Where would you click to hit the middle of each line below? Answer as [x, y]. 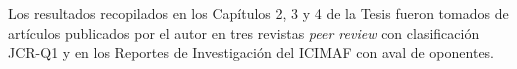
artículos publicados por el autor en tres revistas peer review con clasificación [244, 32]
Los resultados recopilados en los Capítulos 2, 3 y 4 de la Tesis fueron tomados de [258, 13]
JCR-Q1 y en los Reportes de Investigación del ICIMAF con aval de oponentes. [251, 52]
